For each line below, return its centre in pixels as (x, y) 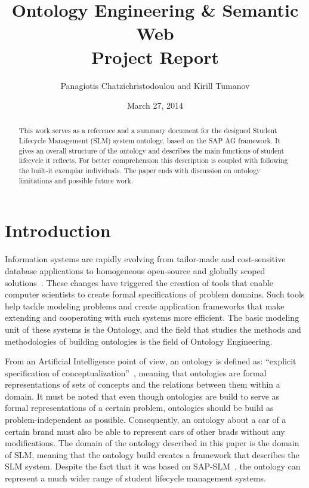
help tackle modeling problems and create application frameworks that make (145, 306)
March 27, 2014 (155, 105)
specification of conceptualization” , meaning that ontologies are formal (136, 372)
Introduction (58, 230)
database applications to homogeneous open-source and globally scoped (135, 270)
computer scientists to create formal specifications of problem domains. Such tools (155, 294)
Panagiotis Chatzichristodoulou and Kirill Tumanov (155, 85)
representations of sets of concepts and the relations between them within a (143, 384)
